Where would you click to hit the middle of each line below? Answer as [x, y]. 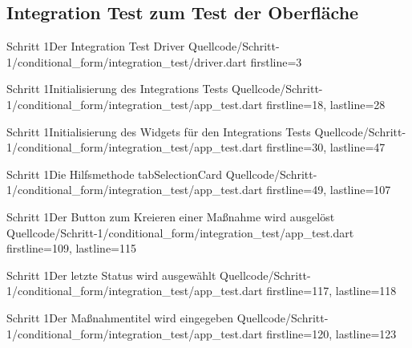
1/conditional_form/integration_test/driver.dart [127, 61]
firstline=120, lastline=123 [331, 333]
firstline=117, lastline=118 [331, 291]
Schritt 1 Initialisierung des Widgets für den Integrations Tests [159, 131]
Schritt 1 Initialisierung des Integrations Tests [117, 89]
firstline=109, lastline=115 [71, 248]
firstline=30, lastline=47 [326, 147]
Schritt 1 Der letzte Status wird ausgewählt [111, 275]
